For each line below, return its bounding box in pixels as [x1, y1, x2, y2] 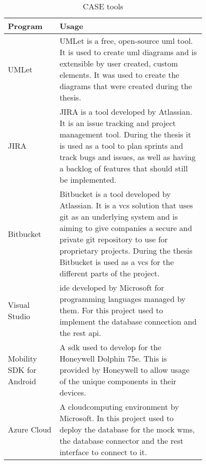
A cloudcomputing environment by [59, 401, 179, 412]
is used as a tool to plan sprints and [59, 140, 183, 151]
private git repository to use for [59, 233, 168, 245]
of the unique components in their [59, 375, 177, 387]
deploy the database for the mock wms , [59, 424, 195, 435]
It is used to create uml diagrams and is [59, 46, 197, 58]
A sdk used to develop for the [59, 341, 162, 353]
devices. [59, 387, 86, 398]
